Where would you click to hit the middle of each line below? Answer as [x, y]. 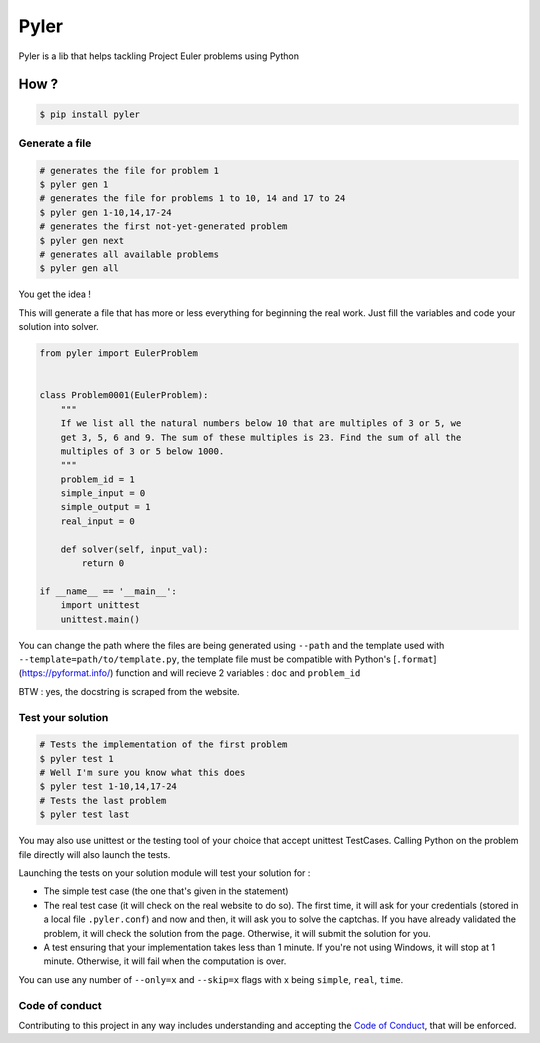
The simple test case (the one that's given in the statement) [166, 891]
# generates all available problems [129, 254]
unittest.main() [100, 619]
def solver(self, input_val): [134, 549]
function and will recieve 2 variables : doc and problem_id [238, 673]
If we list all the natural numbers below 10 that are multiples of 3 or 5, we [261, 423]
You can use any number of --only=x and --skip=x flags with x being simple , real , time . [211, 979]
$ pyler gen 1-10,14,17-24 [105, 212]
